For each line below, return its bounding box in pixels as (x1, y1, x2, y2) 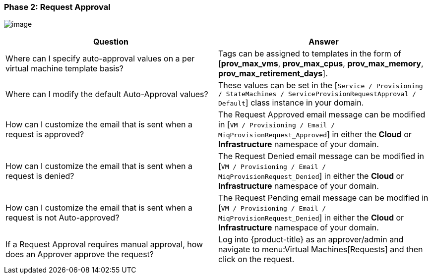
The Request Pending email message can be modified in (218, 193, 429, 203)
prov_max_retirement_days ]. (218, 68, 328, 79)
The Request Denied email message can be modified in (218, 151, 424, 162)
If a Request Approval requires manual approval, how (5, 239, 203, 250)
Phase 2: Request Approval (4, 2, 111, 12)
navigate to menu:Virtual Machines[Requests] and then (218, 244, 423, 255)
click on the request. (218, 254, 295, 265)
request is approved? (5, 129, 84, 140)
